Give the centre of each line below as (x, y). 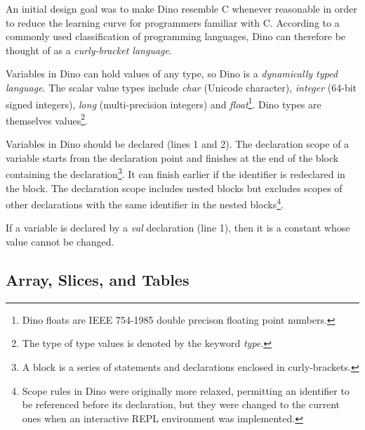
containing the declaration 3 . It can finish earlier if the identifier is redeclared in (175, 173)
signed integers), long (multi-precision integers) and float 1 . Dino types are (164, 103)
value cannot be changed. (60, 241)
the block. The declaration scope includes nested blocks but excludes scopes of (174, 188)
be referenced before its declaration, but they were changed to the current (181, 404)
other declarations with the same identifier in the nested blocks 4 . (145, 203)
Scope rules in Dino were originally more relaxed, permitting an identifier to (186, 390)
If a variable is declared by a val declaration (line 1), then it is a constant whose (178, 228)
